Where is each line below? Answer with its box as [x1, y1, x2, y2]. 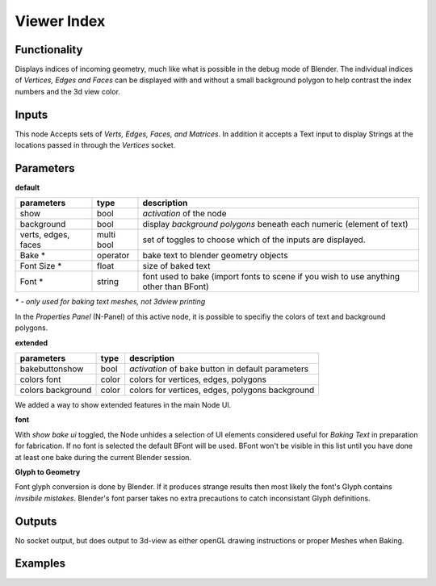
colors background [19, 384, 92, 396]
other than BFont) [142, 281, 209, 292]
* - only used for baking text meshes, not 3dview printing [15, 297, 206, 307]
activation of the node [142, 208, 227, 220]
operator [97, 250, 130, 262]
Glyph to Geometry [15, 467, 81, 476]
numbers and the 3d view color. [15, 86, 121, 96]
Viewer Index [15, 12, 106, 30]
